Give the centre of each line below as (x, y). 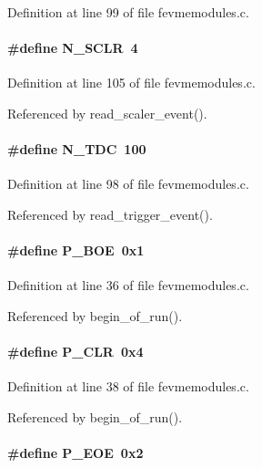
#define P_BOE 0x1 (76, 250)
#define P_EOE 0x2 (76, 453)
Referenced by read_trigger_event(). (110, 214)
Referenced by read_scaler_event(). (107, 113)
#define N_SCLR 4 (73, 48)
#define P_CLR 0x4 (76, 352)
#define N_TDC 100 (77, 149)
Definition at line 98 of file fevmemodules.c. (128, 184)
